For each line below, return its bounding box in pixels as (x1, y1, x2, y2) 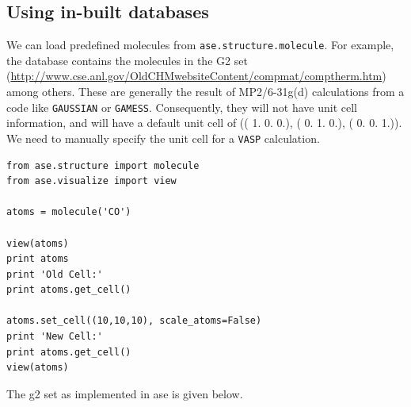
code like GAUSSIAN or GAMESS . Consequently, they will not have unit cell (6, 98, 357, 115)
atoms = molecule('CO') (6, 206, 131, 218)
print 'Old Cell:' (6, 268, 103, 280)
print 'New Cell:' (6, 331, 103, 343)
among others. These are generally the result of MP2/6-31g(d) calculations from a (6, 83, 405, 100)
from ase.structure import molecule (6, 159, 200, 171)
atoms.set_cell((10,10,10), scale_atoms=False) (6, 315, 262, 327)
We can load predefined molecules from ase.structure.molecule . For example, (6, 36, 394, 53)
